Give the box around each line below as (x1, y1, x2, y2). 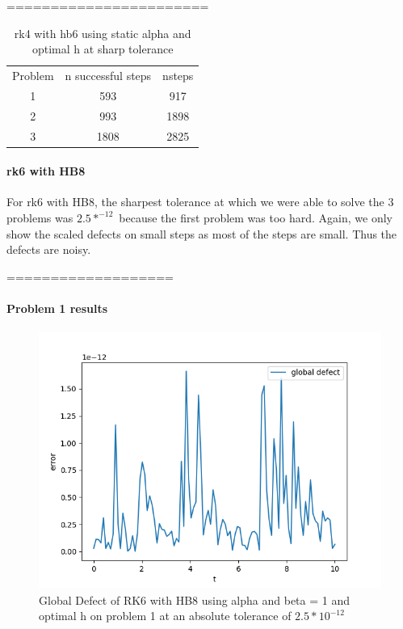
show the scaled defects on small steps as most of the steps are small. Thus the (6, 225, 397, 242)
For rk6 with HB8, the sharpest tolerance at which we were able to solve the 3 (6, 193, 394, 210)
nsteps (162, 67, 194, 84)
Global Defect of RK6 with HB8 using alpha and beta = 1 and (39, 591, 350, 608)
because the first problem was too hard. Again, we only (119, 209, 393, 226)
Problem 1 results (6, 300, 108, 317)
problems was (6, 209, 73, 226)
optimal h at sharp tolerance (31, 40, 174, 57)
